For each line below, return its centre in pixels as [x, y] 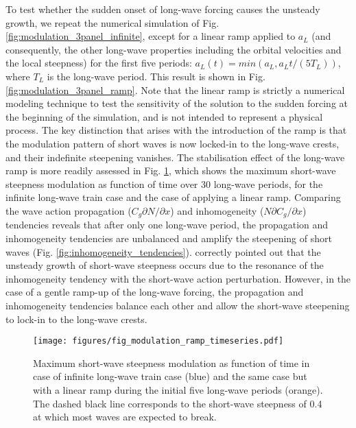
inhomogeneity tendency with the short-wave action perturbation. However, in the [178, 278]
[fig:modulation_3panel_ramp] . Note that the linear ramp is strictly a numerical [175, 90]
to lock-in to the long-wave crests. [76, 319]
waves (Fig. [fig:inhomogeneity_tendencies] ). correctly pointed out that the [163, 251]
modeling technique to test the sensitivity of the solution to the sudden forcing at [177, 103]
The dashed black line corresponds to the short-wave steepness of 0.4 [178, 403]
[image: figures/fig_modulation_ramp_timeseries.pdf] [158, 341]
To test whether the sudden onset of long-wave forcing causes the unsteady [163, 9]
